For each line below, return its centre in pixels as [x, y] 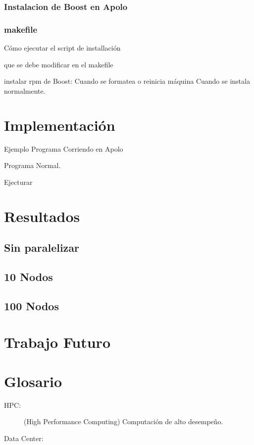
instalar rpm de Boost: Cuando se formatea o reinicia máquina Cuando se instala [127, 81]
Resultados [42, 216]
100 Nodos [31, 306]
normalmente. [25, 90]
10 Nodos [28, 276]
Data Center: [24, 438]
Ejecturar [18, 182]
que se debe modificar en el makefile [59, 64]
